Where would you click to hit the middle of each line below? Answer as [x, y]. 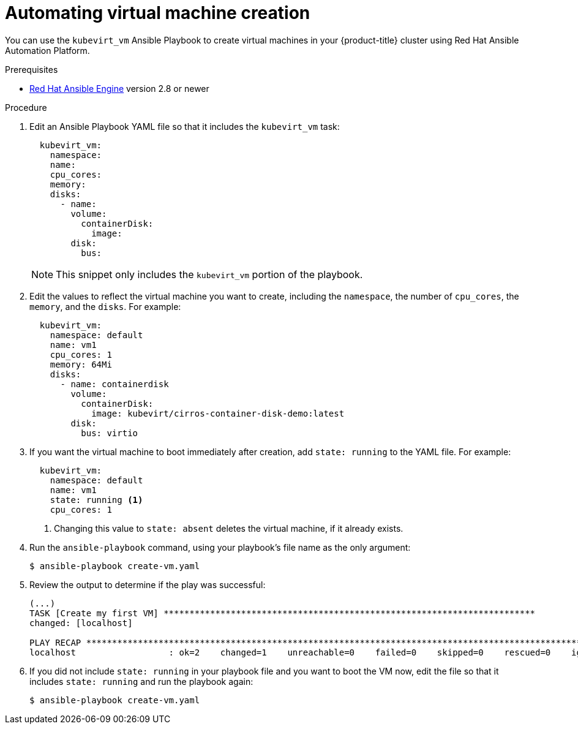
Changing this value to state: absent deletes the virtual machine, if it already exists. [229, 528]
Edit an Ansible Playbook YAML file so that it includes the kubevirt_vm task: [185, 126]
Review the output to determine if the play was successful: [148, 584]
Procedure [26, 107]
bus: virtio [110, 433]
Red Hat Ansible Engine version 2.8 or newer [119, 88]
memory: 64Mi [81, 364]
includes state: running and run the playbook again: [141, 681]
